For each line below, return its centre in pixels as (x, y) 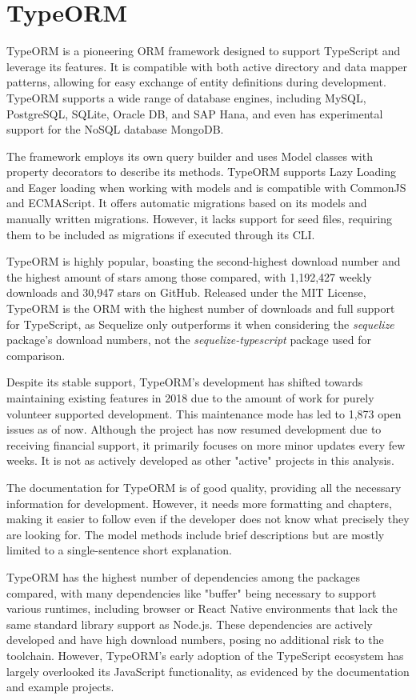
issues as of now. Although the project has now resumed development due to (194, 429)
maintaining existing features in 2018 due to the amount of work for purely (190, 398)
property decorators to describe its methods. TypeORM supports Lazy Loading (202, 172)
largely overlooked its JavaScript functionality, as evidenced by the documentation (208, 671)
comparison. (36, 355)
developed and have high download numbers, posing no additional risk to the (195, 640)
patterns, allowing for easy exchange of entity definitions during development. (196, 82)
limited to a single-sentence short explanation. (119, 550)
